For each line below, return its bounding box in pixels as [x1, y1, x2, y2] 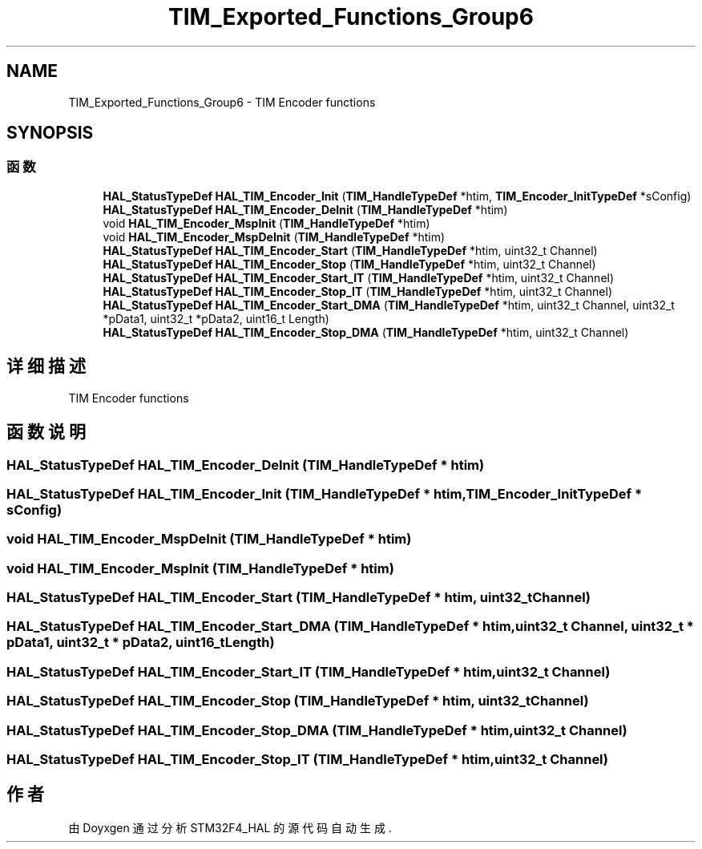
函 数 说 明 [6, 422, 86, 443]
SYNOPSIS [6, 123, 94, 144]
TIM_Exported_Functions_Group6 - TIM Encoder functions [68, 95, 376, 109]
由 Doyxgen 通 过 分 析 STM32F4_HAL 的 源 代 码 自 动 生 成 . [68, 820, 392, 835]
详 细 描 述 [6, 356, 86, 377]
